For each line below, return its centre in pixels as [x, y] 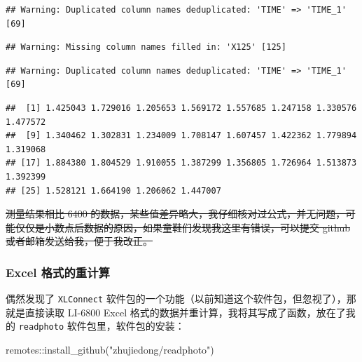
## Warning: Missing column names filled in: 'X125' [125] [146, 47]
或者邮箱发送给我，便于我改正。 [79, 241]
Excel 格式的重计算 [58, 272]
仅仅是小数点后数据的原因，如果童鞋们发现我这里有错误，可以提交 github [182, 227]
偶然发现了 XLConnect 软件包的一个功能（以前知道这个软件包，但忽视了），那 [181, 299]
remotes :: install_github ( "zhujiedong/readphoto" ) [110, 350]
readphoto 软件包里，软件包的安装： [102, 326]
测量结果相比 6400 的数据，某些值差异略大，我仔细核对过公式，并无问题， [176, 214]
